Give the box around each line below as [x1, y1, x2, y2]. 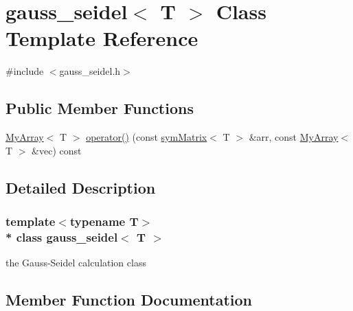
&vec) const [32, 143, 82, 157]
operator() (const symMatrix [86, 130, 207, 144]
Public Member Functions [5, 97, 194, 119]
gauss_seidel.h [59, 64, 121, 78]
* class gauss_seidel [5, 228, 118, 245]
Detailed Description [5, 176, 156, 198]
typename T [69, 213, 139, 229]
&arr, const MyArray [249, 130, 339, 144]
